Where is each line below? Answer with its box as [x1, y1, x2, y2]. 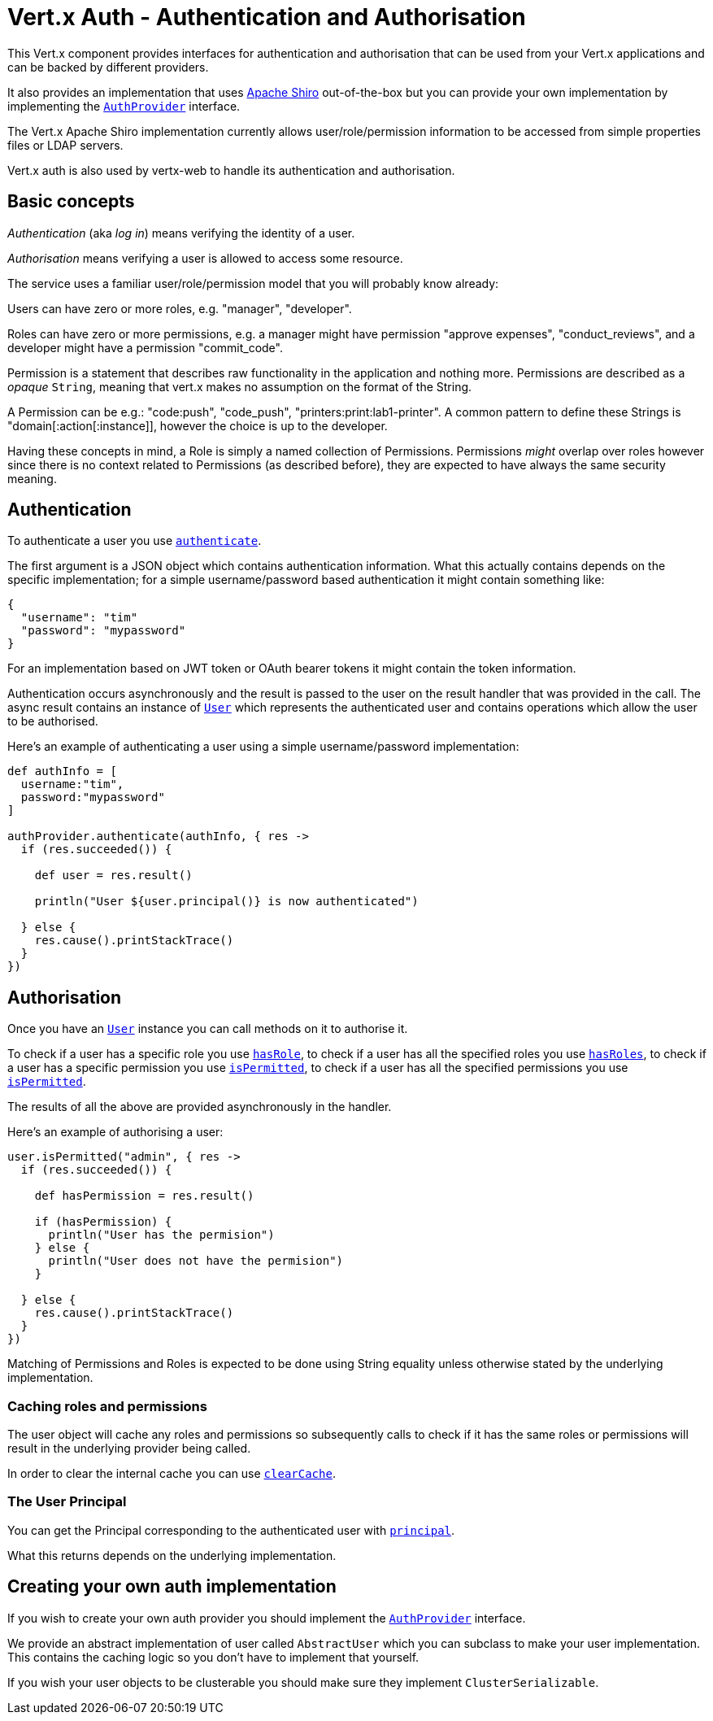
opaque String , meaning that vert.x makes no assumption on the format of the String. [7, 379, 472, 394]
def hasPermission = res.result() [34, 1189, 254, 1203]
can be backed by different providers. [7, 59, 209, 74]
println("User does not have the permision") [48, 1254, 344, 1268]
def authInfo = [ [7, 765, 117, 778]
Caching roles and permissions [7, 1397, 207, 1414]
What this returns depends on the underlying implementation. [7, 1548, 337, 1562]
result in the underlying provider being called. [7, 1441, 251, 1456]
